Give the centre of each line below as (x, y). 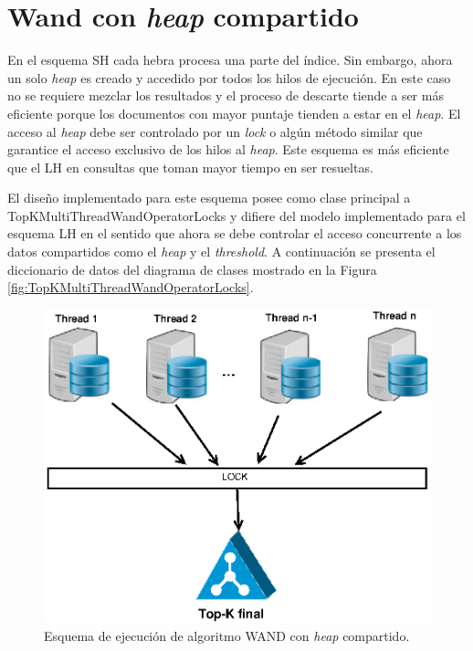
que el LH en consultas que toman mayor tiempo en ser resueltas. (190, 167)
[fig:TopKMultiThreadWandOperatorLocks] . (131, 287)
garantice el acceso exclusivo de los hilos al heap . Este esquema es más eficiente (228, 149)
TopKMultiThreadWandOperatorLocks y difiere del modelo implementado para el (236, 215)
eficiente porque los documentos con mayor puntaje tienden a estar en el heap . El (234, 113)
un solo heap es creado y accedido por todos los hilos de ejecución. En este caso (229, 77)
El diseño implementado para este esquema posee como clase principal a (209, 198)
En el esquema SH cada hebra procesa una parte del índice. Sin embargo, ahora (230, 60)
